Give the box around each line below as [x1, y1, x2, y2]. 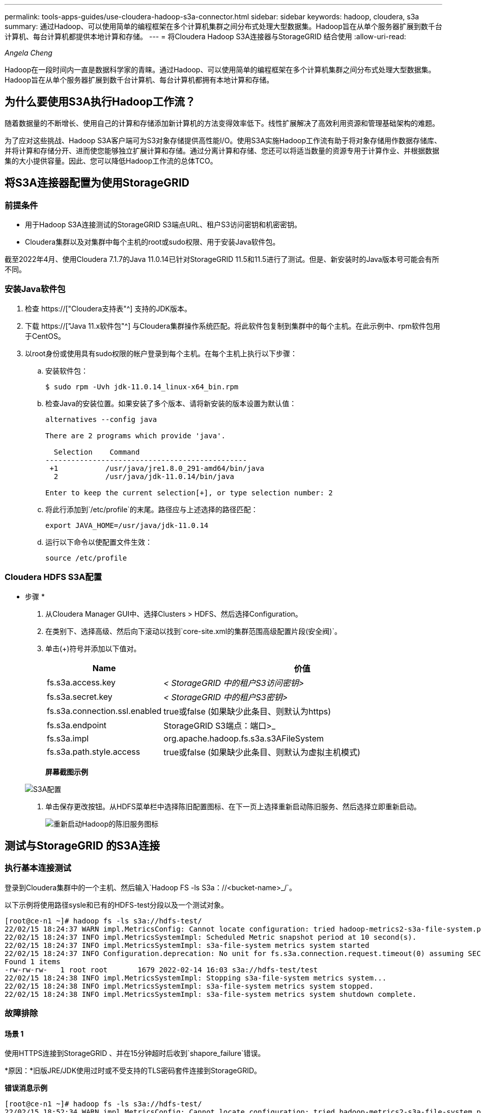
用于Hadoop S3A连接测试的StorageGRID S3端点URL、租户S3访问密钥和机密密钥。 [25, 220, 301, 229]
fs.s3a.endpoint [47, 720, 107, 730]
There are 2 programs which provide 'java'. [45, 431, 226, 440]
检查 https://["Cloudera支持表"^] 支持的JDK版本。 [25, 304, 191, 313]
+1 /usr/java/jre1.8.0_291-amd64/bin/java [49, 464, 264, 472]
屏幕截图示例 [45, 767, 88, 776]
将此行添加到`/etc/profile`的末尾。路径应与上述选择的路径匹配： [45, 505, 258, 514]
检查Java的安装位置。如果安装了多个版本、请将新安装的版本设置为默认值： [45, 399, 297, 408]
